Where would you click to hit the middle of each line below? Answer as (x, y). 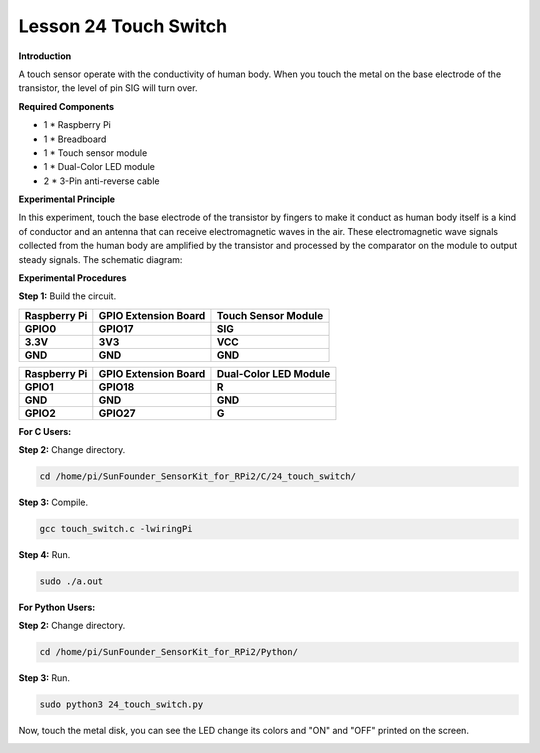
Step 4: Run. (44, 555)
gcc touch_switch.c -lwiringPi (116, 529)
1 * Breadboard (75, 139)
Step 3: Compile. (53, 502)
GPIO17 (116, 328)
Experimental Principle (66, 199)
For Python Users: (57, 607)
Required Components (66, 106)
